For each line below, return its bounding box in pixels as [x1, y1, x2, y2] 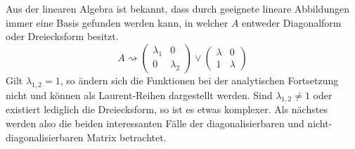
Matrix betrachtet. [86, 129, 167, 144]
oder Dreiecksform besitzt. [6, 29, 119, 44]
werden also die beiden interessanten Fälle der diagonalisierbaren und [6, 115, 304, 130]
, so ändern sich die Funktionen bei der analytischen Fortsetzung [60, 72, 339, 87]
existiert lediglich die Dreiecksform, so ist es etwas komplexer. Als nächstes [6, 102, 328, 117]
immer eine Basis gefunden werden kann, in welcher [6, 15, 228, 30]
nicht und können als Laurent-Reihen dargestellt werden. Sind [6, 87, 273, 102]
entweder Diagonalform [242, 15, 342, 30]
